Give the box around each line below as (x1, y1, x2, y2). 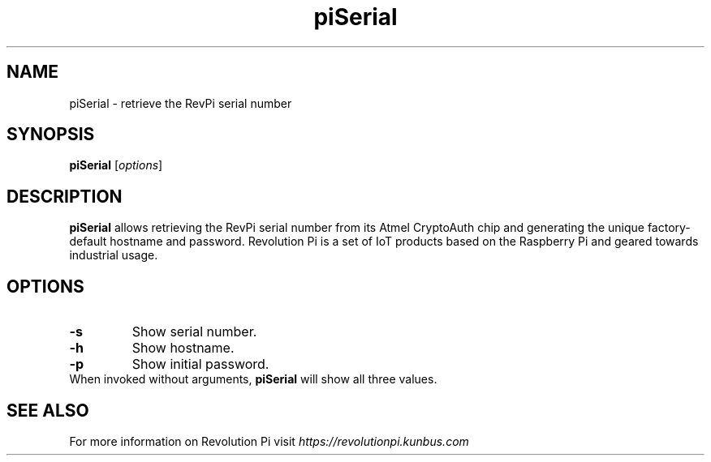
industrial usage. (69, 248, 158, 263)
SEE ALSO (6, 400, 89, 421)
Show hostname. (131, 340, 235, 357)
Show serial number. (131, 323, 257, 340)
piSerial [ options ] (69, 158, 163, 173)
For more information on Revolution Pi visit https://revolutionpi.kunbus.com (69, 434, 469, 448)
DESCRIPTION (6, 186, 123, 207)
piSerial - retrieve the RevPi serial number (69, 96, 292, 110)
